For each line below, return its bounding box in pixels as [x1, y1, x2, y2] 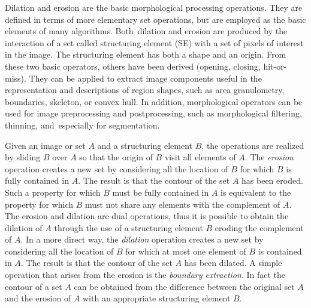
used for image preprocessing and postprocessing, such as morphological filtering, [5, 107, 302, 119]
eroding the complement [215, 221, 304, 234]
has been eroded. [241, 174, 303, 187]
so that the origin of [79, 151, 153, 163]
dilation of [5, 221, 43, 234]
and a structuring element [97, 139, 193, 151]
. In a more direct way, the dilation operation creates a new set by [20, 233, 264, 246]
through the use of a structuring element [54, 221, 203, 234]
